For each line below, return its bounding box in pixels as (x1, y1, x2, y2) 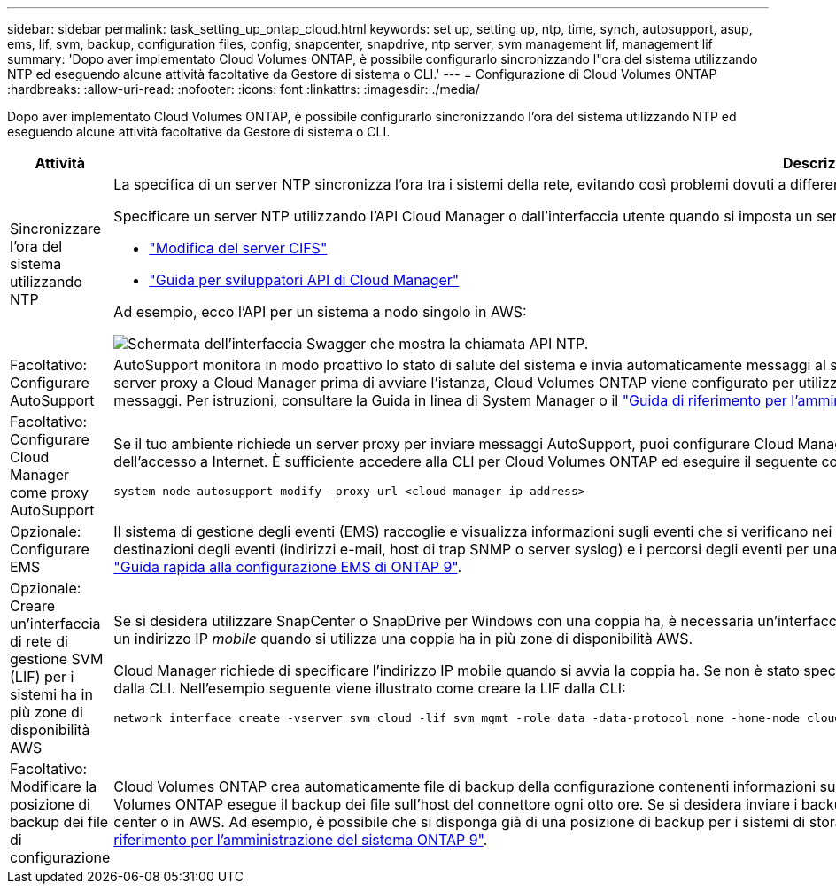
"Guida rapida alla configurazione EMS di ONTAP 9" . (113, 558, 462, 576)
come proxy (10, 484, 89, 501)
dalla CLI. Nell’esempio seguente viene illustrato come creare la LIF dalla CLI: (113, 678, 626, 697)
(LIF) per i (10, 668, 74, 686)
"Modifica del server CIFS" (149, 239, 328, 257)
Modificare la (10, 778, 97, 795)
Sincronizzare (10, 220, 102, 237)
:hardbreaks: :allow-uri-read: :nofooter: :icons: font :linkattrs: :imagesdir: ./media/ (7, 81, 480, 97)
